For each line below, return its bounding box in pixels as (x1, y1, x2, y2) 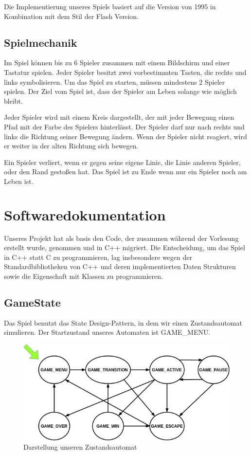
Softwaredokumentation (4, 204, 166, 224)
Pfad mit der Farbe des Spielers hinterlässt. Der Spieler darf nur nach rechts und (4, 121, 245, 131)
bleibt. (4, 95, 23, 106)
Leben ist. (4, 176, 34, 186)
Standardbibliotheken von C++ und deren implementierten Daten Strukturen (4, 261, 236, 272)
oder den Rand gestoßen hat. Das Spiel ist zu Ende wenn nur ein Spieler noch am (4, 166, 247, 177)
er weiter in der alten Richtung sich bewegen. (4, 141, 139, 151)
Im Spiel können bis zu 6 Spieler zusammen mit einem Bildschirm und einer (4, 57, 230, 68)
